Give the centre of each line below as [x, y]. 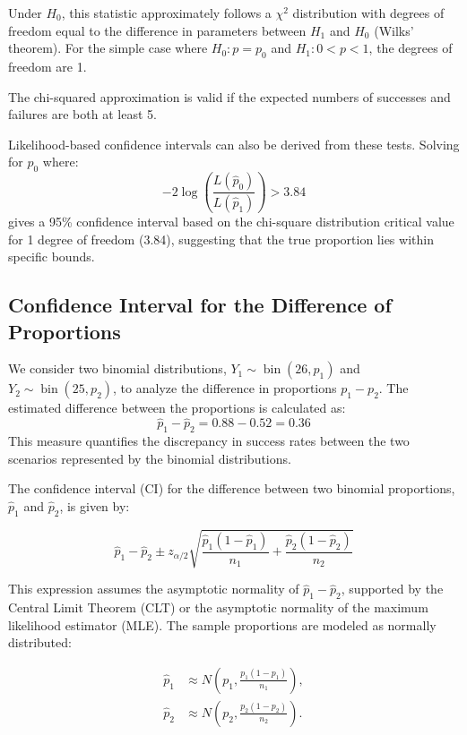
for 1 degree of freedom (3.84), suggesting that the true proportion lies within [221, 239]
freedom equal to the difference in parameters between [157, 30]
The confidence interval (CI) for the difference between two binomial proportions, [232, 488]
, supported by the [392, 589]
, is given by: [95, 505]
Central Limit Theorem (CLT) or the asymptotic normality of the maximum [218, 607]
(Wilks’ [394, 30]
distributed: [40, 642]
